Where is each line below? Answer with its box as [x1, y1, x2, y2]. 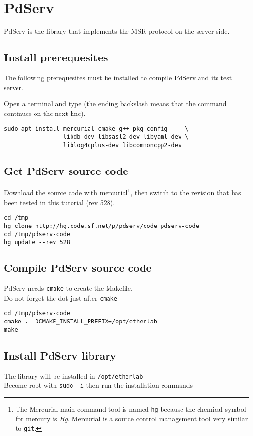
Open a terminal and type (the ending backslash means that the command [4, 98, 227, 109]
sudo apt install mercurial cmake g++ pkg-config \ [4, 125, 189, 133]
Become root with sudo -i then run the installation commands [4, 380, 193, 390]
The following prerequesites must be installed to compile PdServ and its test [4, 72, 232, 82]
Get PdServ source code [4, 163, 128, 178]
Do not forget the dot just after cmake [4, 292, 117, 303]
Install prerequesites [4, 50, 108, 65]
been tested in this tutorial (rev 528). [4, 197, 115, 207]
